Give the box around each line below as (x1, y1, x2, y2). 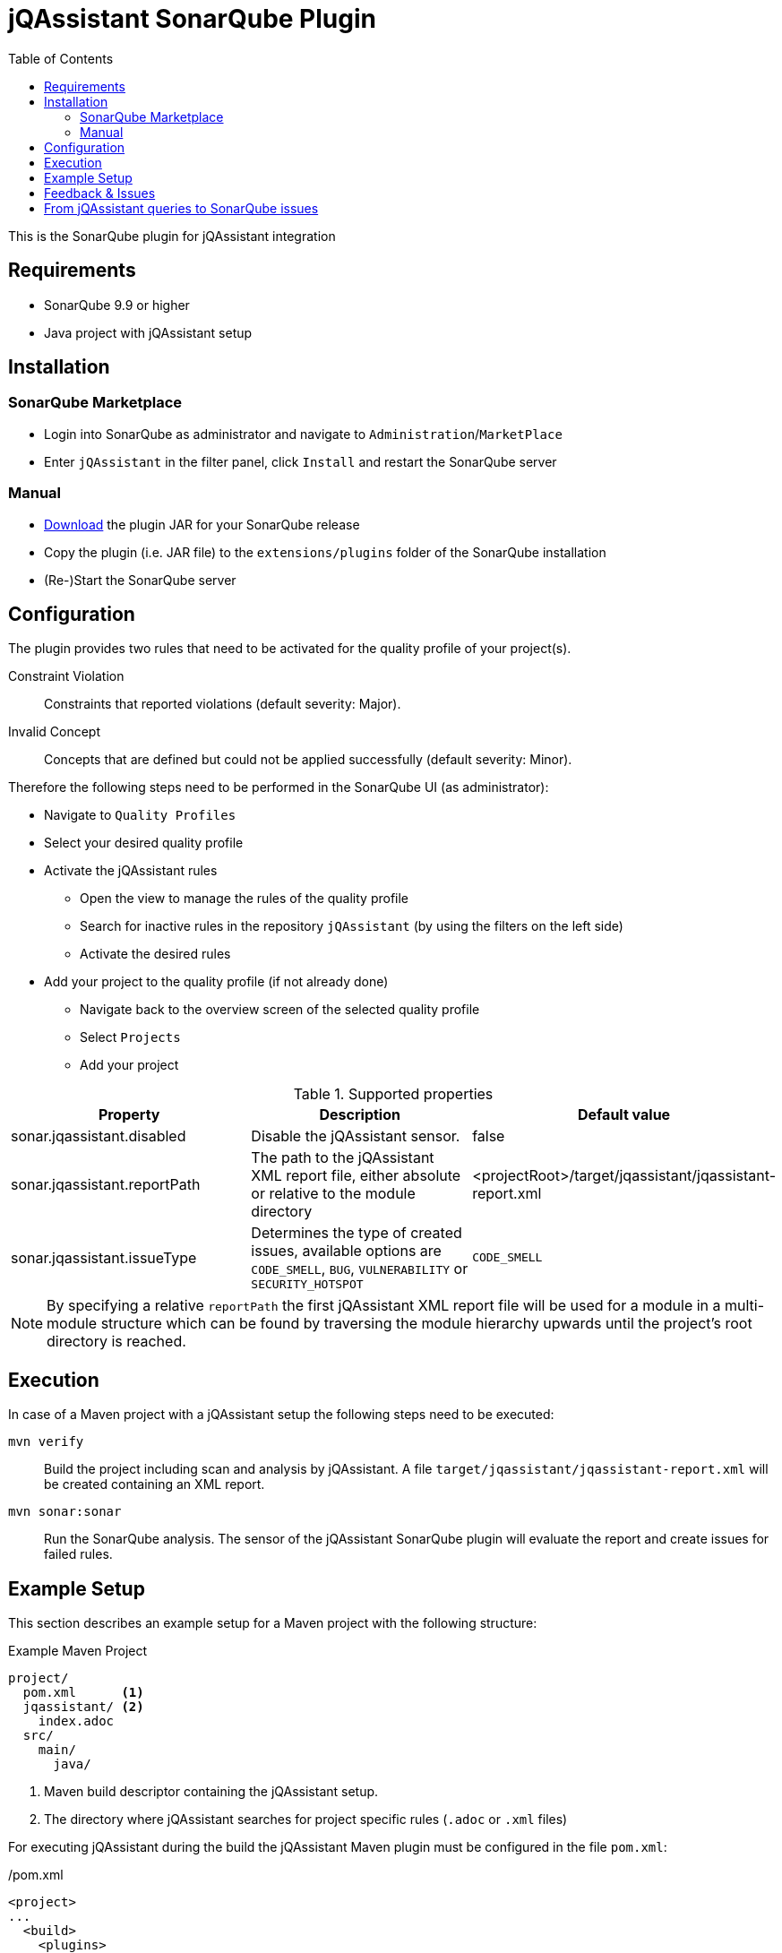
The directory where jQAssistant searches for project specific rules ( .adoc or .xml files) (44, 1811, 568, 1828)
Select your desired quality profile (44, 835, 244, 851)
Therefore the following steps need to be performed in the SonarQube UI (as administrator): (8, 779, 549, 796)
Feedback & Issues (44, 185, 156, 201)
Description (319, 1106, 400, 1124)
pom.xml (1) (22, 1685, 144, 1700)
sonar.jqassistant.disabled (11, 1127, 186, 1146)
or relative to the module (251, 1184, 416, 1203)
